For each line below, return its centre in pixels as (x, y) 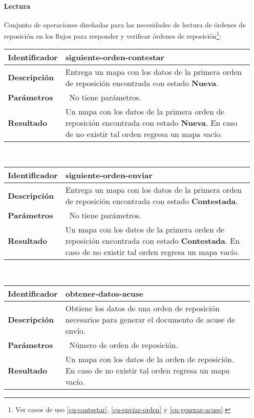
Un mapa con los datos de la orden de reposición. (150, 359)
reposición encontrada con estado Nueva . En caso (151, 122)
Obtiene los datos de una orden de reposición (142, 308)
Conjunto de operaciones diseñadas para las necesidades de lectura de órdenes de (125, 24)
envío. (75, 330)
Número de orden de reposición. (124, 345)
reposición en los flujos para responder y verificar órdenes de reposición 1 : (113, 35)
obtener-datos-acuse (104, 293)
